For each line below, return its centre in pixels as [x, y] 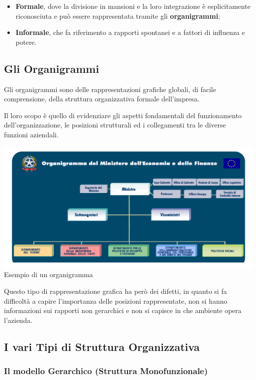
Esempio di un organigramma [48, 274]
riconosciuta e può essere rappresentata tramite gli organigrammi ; [118, 16]
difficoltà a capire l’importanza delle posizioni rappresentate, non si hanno [116, 301]
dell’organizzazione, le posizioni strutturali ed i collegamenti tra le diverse [115, 125]
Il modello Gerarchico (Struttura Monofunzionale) [106, 371]
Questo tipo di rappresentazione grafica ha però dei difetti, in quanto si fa [115, 291]
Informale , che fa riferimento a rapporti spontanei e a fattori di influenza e [130, 32]
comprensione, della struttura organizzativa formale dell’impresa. [102, 99]
